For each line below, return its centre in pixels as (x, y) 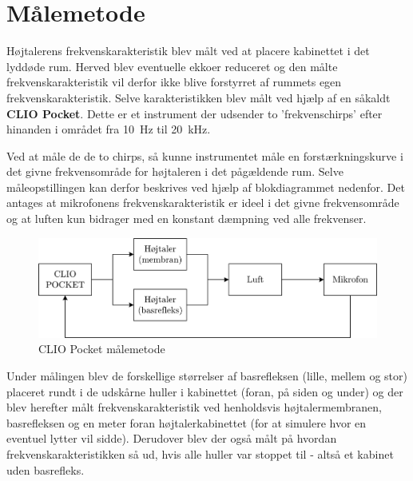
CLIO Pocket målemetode (102, 349)
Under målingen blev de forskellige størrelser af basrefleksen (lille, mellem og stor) (207, 376)
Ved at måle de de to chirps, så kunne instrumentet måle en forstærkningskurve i (205, 155)
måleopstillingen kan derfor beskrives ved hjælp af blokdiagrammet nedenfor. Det (206, 187)
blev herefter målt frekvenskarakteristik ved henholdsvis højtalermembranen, (195, 407)
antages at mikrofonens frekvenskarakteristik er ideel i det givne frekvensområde (203, 203)
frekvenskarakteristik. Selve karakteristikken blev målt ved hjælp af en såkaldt (199, 97)
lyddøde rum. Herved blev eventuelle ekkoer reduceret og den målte (172, 66)
